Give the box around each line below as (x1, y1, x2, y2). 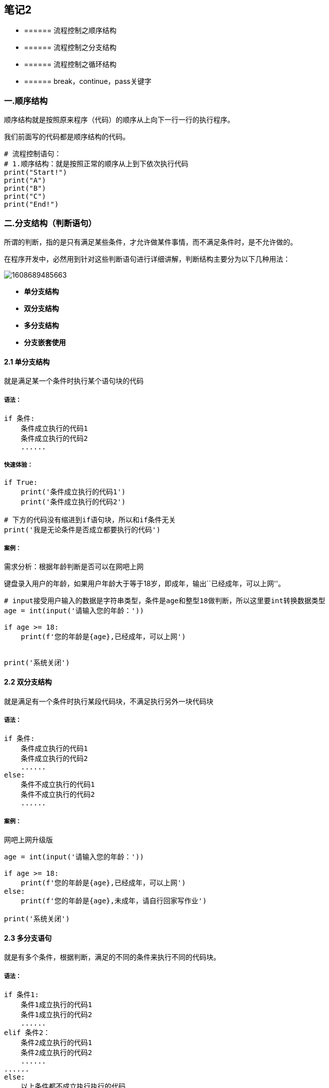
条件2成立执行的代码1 (20, 1039, 92, 1047)
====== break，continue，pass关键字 (24, 77, 152, 86)
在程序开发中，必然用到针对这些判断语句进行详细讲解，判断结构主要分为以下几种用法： (4, 254, 290, 263)
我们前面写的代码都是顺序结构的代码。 (4, 132, 130, 141)
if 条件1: (4, 991, 39, 999)
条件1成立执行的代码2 (20, 1011, 92, 1019)
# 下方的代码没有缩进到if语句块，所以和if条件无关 (4, 515, 176, 524)
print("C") (4, 192, 46, 201)
